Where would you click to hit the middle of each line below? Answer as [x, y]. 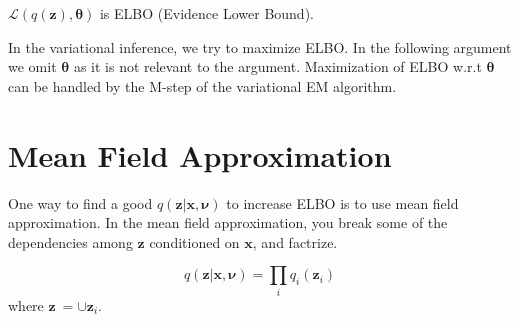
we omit [32, 66]
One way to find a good [80, 202]
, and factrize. [295, 241]
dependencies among [70, 241]
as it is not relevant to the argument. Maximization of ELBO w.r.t [277, 66]
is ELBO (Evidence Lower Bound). [206, 13]
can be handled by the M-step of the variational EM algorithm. [202, 85]
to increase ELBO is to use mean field [342, 202]
